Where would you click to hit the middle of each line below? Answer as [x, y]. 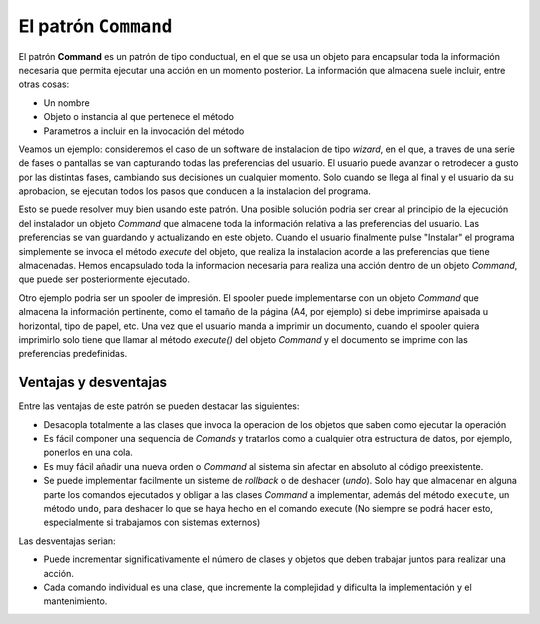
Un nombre [66, 102]
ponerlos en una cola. [88, 452]
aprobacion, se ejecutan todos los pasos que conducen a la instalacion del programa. [195, 191]
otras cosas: [44, 84]
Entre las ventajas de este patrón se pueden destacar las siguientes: [159, 406]
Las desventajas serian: [67, 541]
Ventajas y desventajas [93, 382]
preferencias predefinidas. [73, 354]
